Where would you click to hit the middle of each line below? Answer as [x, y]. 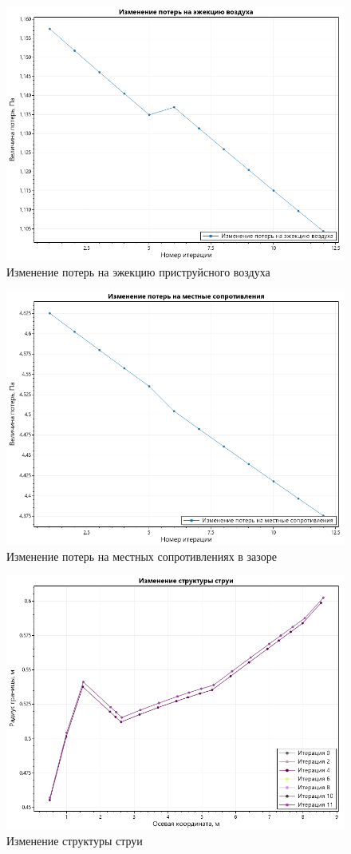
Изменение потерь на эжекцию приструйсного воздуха [138, 271]
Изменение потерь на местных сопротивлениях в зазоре [142, 556]
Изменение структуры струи [75, 840]
